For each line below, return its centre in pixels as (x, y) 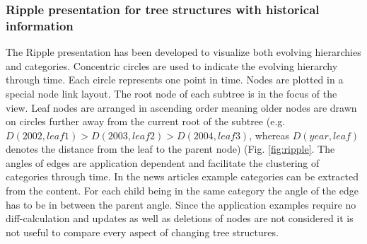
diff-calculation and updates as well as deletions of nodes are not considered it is (180, 218)
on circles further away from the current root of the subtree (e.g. (146, 121)
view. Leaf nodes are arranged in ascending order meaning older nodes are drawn (181, 107)
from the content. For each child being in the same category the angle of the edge (182, 191)
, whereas (269, 135)
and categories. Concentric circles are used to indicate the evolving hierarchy (172, 65)
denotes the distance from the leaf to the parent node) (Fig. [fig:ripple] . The (170, 149)
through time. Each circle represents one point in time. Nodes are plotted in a (175, 80)
